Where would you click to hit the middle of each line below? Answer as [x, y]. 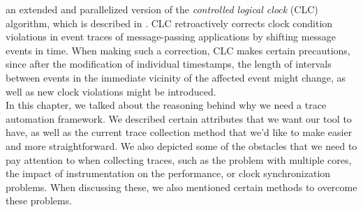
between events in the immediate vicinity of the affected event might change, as [176, 77]
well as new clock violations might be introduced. [111, 91]
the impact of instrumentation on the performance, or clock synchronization [168, 173]
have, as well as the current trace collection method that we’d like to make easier [179, 132]
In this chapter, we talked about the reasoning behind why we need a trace [166, 105]
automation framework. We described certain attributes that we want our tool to [179, 118]
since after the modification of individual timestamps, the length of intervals [169, 64]
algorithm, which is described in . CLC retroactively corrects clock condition [169, 23]
